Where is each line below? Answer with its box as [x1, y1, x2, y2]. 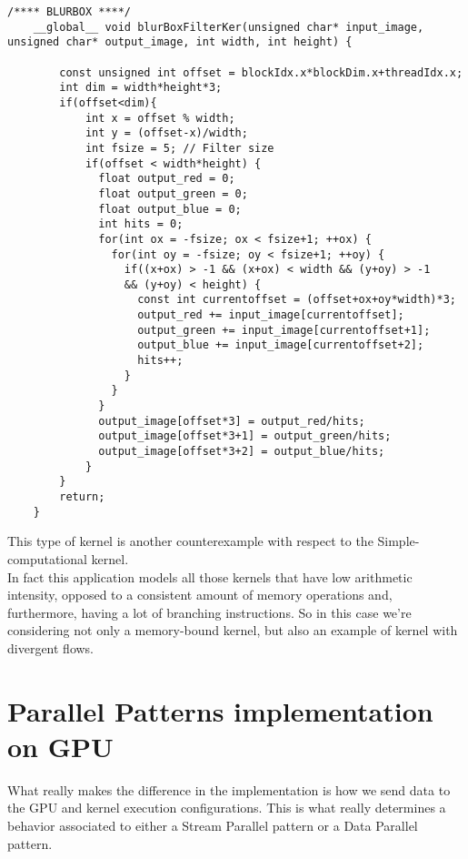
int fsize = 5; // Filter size [85, 141, 274, 155]
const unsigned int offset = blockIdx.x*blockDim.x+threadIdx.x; [59, 66, 463, 79]
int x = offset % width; [85, 111, 235, 125]
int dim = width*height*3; [59, 81, 223, 95]
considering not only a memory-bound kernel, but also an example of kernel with [7, 621, 458, 640]
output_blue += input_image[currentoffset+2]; [137, 339, 424, 352]
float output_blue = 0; [98, 202, 242, 216]
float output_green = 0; [98, 187, 248, 200]
